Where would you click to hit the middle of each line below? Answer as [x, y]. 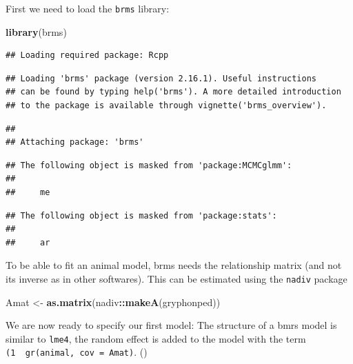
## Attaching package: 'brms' [75, 142]
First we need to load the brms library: [88, 8]
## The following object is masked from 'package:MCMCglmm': [149, 165]
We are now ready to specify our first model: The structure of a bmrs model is [171, 325]
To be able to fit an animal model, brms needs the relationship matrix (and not [174, 265]
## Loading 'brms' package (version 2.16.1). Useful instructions [161, 78]
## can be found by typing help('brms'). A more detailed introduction [173, 92]
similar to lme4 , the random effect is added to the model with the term [156, 338]
